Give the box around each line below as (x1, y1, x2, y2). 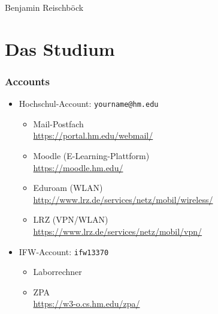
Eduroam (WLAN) (33, 181, 103, 194)
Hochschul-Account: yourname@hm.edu (19, 97, 159, 110)
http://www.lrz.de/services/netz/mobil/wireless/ (33, 193, 213, 205)
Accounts (5, 73, 50, 88)
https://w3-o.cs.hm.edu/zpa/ (33, 297, 140, 310)
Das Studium (5, 36, 115, 61)
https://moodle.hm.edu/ (33, 161, 123, 174)
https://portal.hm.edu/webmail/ (33, 129, 153, 142)
